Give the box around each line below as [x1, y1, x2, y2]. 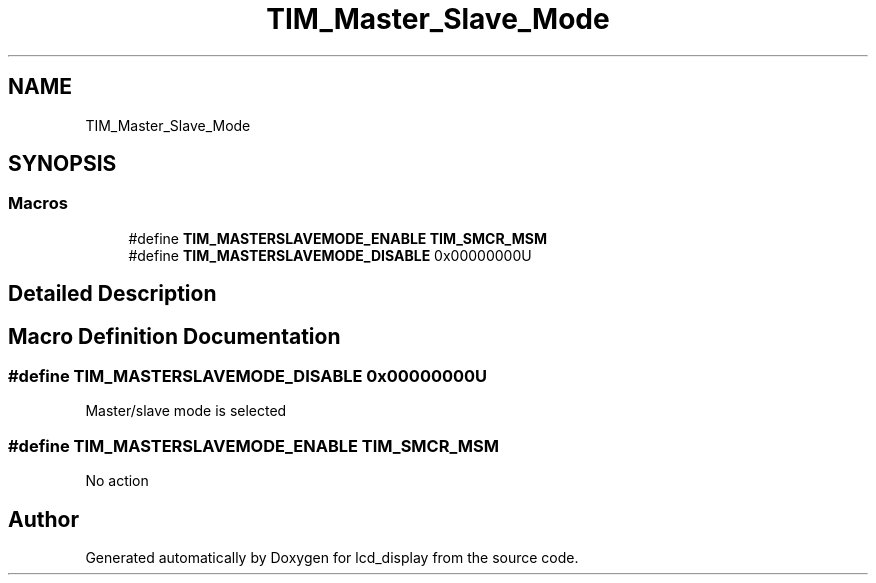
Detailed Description [8, 281, 217, 307]
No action [85, 472, 149, 490]
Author [8, 506, 79, 532]
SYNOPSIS [8, 151, 117, 177]
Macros [8, 193, 68, 214]
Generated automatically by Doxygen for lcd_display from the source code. [85, 549, 579, 567]
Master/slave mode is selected [85, 402, 287, 420]
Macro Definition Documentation [8, 323, 341, 349]
